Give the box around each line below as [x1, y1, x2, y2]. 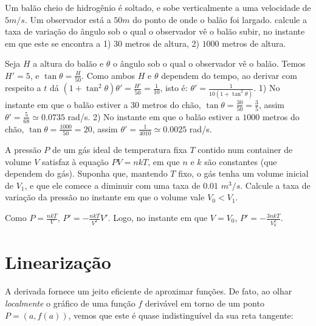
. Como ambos [81, 69, 136, 81]
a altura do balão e [33, 57, 104, 70]
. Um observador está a [24, 13, 111, 25]
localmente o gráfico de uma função [5, 297, 136, 310]
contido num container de [197, 143, 293, 156]
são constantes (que [204, 155, 277, 168]
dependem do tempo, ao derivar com [161, 69, 297, 81]
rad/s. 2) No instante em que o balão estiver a [67, 110, 240, 123]
